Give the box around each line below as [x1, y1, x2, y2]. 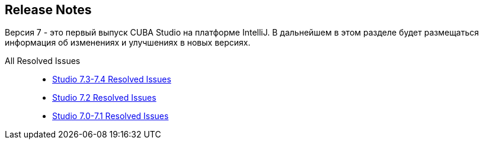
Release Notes [5, 2, 92, 17]
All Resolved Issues [5, 56, 81, 66]
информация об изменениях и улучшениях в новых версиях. [5, 37, 251, 48]
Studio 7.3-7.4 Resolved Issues [52, 74, 171, 85]
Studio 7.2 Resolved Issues [52, 92, 156, 103]
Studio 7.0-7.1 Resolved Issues [52, 111, 169, 121]
